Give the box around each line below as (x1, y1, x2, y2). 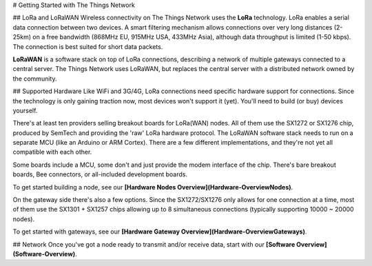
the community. (12, 74, 57, 83)
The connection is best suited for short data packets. (12, 42, 163, 51)
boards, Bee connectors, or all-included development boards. (12, 170, 187, 178)
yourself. (12, 106, 38, 114)
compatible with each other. (12, 148, 92, 156)
